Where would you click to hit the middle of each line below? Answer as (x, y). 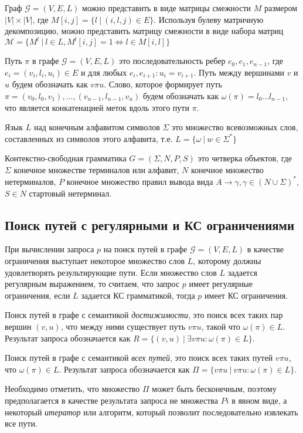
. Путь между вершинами (239, 72)
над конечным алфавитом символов (97, 127)
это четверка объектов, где (245, 158)
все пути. (21, 423)
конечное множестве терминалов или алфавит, (96, 169)
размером (281, 8)
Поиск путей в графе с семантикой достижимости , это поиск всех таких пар (144, 315)
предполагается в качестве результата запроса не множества (111, 400)
